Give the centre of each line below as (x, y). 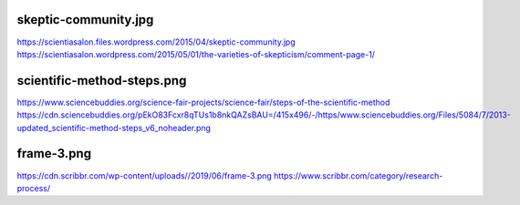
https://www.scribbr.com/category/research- (359, 175)
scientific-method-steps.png (102, 81)
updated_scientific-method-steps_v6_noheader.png (114, 128)
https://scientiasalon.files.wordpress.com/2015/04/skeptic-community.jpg (156, 42)
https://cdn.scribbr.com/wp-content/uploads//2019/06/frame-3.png (145, 175)
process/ (33, 188)
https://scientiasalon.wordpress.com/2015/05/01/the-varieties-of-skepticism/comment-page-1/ (196, 54)
